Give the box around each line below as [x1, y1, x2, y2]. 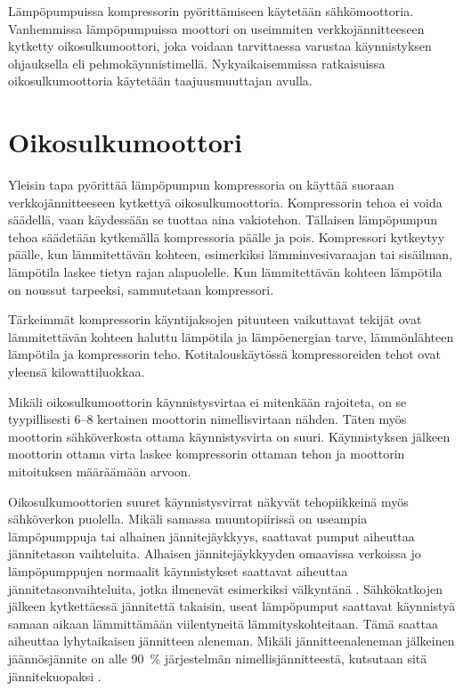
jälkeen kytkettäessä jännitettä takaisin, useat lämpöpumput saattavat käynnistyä [8, 597, 456, 615]
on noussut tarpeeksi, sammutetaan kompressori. [8, 280, 274, 298]
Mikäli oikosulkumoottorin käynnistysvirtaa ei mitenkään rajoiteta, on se [8, 392, 407, 411]
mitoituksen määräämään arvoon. [8, 462, 191, 480]
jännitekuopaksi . [8, 666, 102, 685]
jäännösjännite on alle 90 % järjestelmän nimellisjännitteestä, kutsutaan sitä [8, 648, 427, 667]
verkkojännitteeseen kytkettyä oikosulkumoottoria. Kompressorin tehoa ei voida [8, 192, 443, 211]
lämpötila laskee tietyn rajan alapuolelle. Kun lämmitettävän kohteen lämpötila [8, 263, 443, 281]
